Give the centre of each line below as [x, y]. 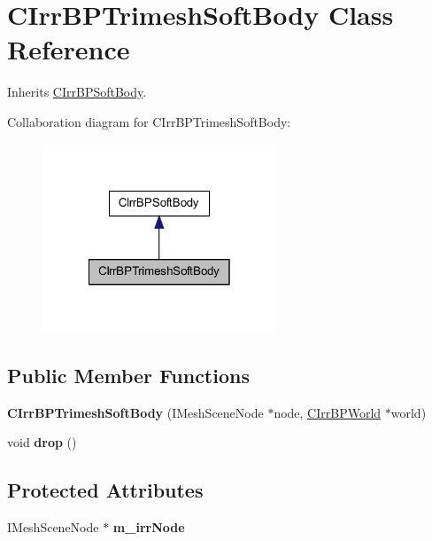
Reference [69, 49]
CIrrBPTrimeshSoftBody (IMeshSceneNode [135, 412]
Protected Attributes [105, 490]
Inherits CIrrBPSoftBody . [77, 92]
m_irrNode [149, 527]
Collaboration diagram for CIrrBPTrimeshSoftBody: [149, 121]
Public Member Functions [128, 375]
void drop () [42, 442]
